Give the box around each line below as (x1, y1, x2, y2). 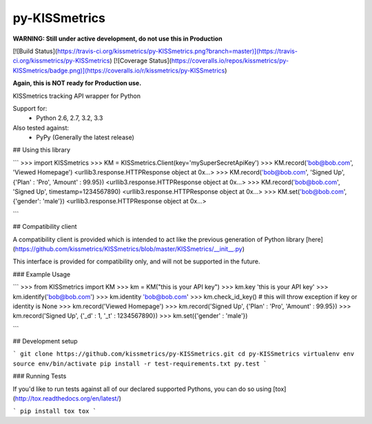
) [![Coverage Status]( (109, 57, 172, 65)
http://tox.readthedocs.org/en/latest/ (14, 394, 120, 403)
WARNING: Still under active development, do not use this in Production (12, 34, 223, 43)
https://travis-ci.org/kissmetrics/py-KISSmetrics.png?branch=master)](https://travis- (56, 47, 298, 55)
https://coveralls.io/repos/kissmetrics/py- (171, 57, 289, 65)
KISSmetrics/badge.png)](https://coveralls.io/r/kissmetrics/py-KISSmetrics (12, 66, 225, 74)
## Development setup (12, 337, 78, 345)
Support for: (12, 104, 48, 112)
